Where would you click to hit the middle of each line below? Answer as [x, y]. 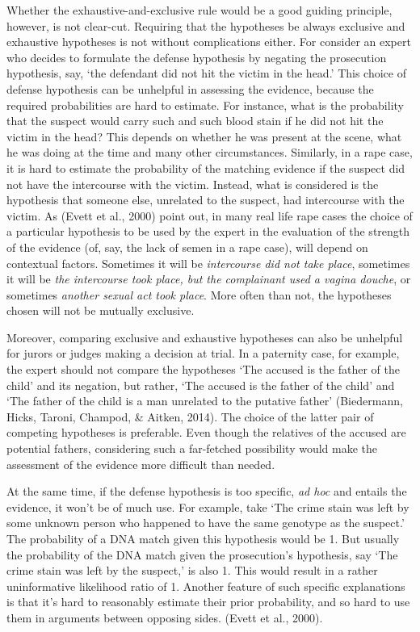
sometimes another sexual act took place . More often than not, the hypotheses [199, 294]
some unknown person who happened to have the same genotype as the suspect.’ [206, 523]
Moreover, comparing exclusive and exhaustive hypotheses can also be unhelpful [205, 337]
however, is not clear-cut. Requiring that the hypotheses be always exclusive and [206, 25]
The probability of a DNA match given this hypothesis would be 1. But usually [203, 538]
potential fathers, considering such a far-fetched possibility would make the [192, 448]
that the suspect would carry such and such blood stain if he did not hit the [195, 121]
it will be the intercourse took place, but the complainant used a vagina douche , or [209, 279]
